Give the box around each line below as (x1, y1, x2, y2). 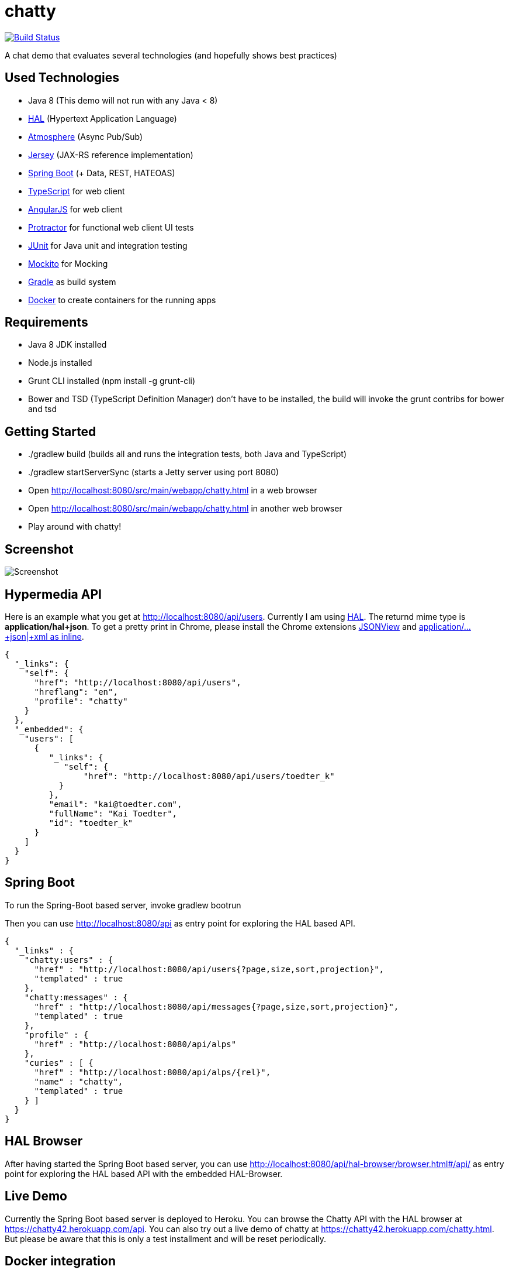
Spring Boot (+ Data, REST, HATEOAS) (28, 167, 175, 178)
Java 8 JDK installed (28, 339, 107, 350)
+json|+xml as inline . (5, 631, 84, 641)
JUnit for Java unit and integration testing (28, 240, 188, 251)
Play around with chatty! (28, 521, 122, 532)
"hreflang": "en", (34, 687, 118, 696)
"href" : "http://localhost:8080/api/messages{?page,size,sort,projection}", (34, 1001, 399, 1011)
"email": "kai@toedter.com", (49, 799, 182, 809)
